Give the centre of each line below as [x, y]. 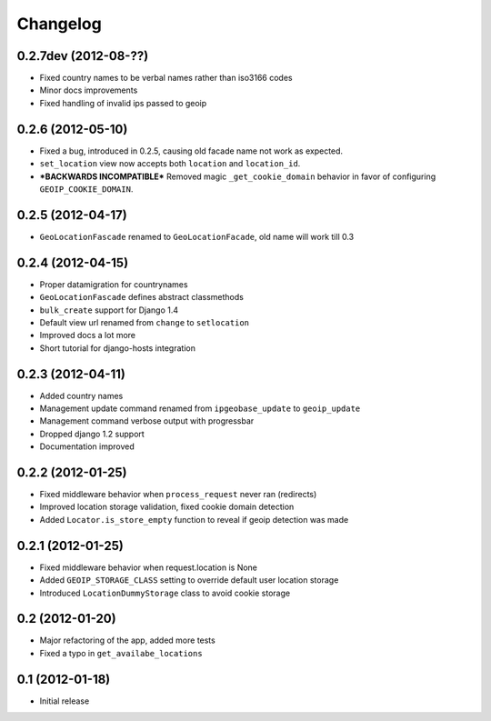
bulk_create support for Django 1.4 [109, 310]
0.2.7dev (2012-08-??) [83, 56]
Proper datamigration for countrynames [114, 284]
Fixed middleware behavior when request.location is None [149, 567]
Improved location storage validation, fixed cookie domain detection [167, 507]
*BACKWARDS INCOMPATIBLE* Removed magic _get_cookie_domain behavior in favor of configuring [238, 176]
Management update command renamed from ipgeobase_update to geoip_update [200, 408]
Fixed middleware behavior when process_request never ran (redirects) [178, 495]
